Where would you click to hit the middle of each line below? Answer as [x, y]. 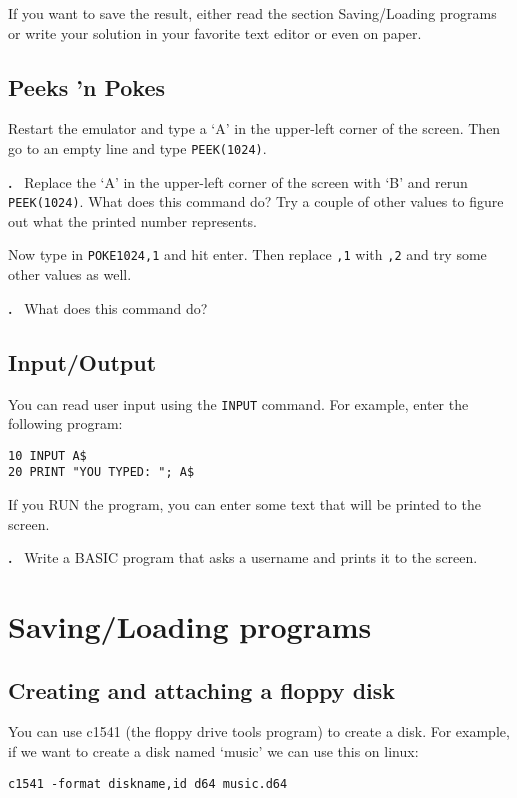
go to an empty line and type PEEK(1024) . [137, 147]
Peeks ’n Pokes [87, 86]
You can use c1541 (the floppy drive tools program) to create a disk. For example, [259, 731]
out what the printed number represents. [132, 220]
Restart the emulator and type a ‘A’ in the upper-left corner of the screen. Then [254, 128]
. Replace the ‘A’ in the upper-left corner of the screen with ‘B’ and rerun [238, 181]
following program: [65, 423]
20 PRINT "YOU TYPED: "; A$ [101, 472]
